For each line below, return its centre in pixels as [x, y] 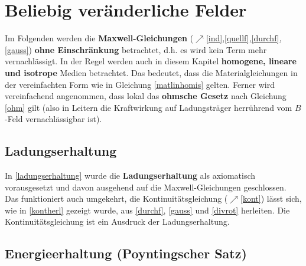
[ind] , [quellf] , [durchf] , [244, 38]
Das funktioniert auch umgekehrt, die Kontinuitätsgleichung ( [116, 198]
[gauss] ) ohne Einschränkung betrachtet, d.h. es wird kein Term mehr [136, 49]
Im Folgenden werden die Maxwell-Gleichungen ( [99, 38]
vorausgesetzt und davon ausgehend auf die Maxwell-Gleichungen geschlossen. [146, 187]
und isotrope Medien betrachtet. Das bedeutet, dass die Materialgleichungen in [151, 72]
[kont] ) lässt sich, [271, 198]
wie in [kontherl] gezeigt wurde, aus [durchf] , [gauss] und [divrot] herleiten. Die [147, 210]
